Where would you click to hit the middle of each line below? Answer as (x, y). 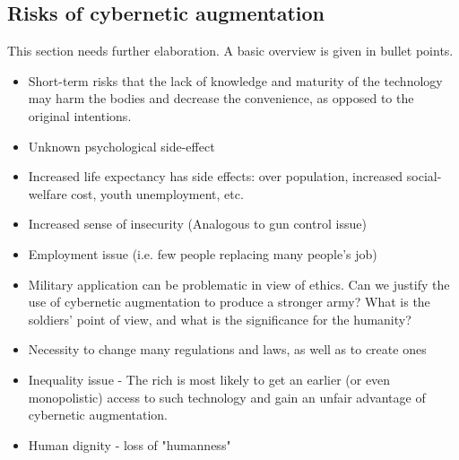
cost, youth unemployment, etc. (157, 193)
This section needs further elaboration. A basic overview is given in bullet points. (230, 51)
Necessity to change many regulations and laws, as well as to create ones (227, 349)
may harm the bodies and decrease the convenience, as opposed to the (221, 98)
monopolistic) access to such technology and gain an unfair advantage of (227, 397)
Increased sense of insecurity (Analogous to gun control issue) (197, 224)
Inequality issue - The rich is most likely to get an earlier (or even (209, 379)
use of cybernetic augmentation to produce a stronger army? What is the (229, 302)
